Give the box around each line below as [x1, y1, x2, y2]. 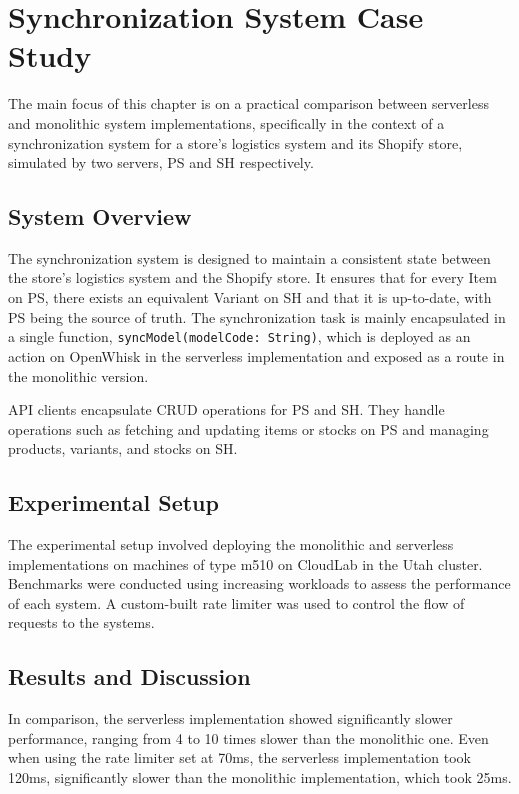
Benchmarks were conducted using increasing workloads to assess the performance [8, 573, 511, 594]
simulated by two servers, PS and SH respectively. [8, 152, 314, 173]
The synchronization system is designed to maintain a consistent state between [8, 247, 491, 268]
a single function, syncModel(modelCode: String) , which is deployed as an [8, 326, 471, 347]
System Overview [8, 201, 192, 232]
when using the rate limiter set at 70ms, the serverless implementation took [8, 747, 471, 768]
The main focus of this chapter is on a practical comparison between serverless [8, 93, 489, 114]
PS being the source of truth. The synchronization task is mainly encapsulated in [8, 306, 506, 327]
